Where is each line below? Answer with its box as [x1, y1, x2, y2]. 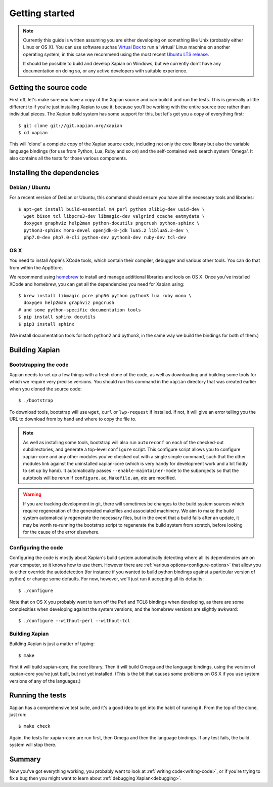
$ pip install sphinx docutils [18, 314, 96, 320]
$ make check [18, 723, 51, 729]
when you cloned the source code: [9, 385, 82, 392]
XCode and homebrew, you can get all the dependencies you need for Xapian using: [9, 281, 185, 287]
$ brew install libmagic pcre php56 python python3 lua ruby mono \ [18, 293, 192, 298]
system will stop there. [9, 742, 57, 748]
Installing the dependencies [9, 168, 100, 177]
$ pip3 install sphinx [18, 321, 75, 327]
